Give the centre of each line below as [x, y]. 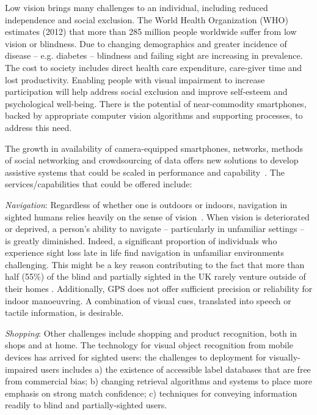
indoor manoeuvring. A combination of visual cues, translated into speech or [148, 300]
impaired [21, 369]
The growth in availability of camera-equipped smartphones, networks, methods [154, 148]
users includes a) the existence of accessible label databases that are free [176, 369]
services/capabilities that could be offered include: [99, 184]
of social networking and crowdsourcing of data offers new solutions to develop [152, 160]
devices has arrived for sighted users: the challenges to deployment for [136, 357]
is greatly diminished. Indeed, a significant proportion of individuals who [141, 240]
